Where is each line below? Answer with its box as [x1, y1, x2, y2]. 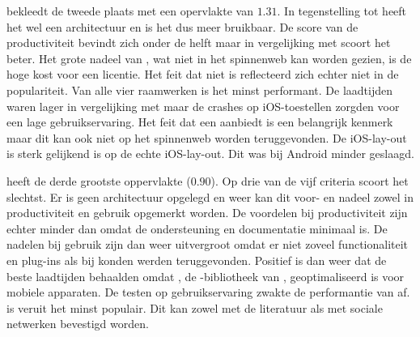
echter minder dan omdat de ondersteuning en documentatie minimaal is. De [6, 220, 388, 237]
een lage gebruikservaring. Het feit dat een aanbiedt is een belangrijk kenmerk [6, 113, 393, 130]
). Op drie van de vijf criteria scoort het [210, 172, 409, 189]
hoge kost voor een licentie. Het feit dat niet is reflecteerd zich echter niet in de [6, 66, 399, 83]
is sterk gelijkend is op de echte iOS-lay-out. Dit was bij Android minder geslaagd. [6, 145, 414, 162]
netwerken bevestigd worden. [6, 315, 149, 332]
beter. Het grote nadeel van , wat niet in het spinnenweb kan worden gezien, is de [6, 49, 412, 66]
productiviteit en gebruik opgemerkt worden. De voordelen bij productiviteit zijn [6, 204, 408, 221]
